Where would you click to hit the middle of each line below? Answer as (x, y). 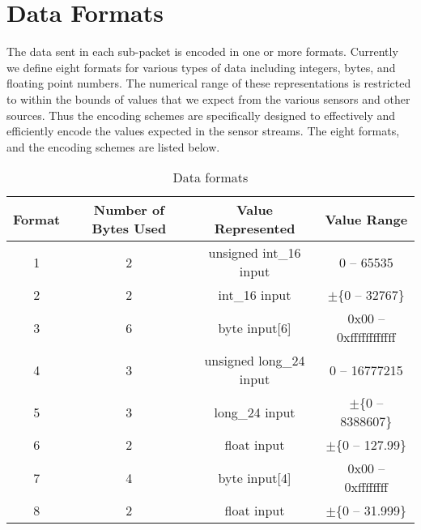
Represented (255, 229)
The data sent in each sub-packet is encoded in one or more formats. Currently (202, 51)
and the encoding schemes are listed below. (113, 146)
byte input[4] (255, 477)
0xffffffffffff (366, 337)
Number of (129, 210)
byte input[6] (255, 327)
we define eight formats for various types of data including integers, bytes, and (201, 67)
